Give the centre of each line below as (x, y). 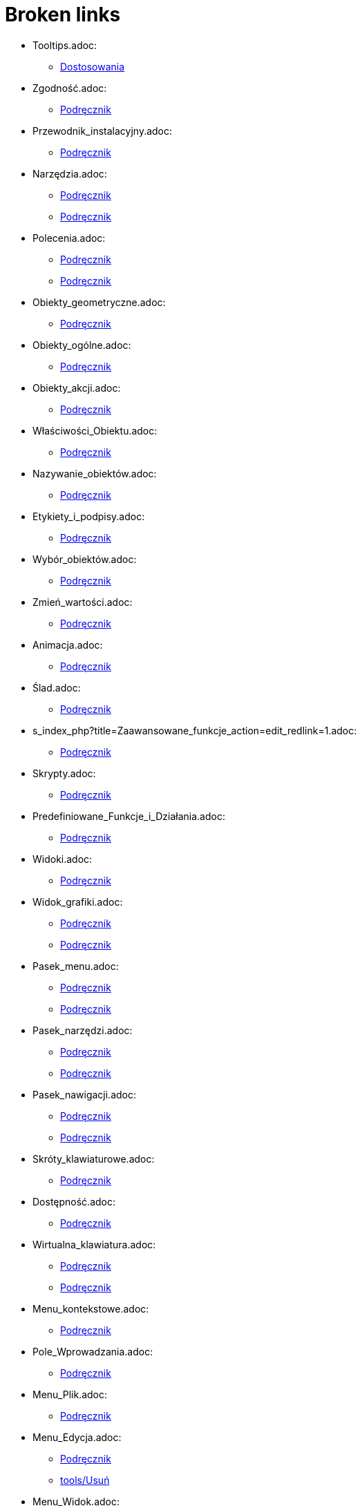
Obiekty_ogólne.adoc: (82, 345)
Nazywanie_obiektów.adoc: (95, 473)
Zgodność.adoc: (70, 88)
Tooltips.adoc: (65, 45)
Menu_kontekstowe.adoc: (91, 1308)
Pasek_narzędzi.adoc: (83, 1030)
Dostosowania (93, 66)
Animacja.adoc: (68, 645)
